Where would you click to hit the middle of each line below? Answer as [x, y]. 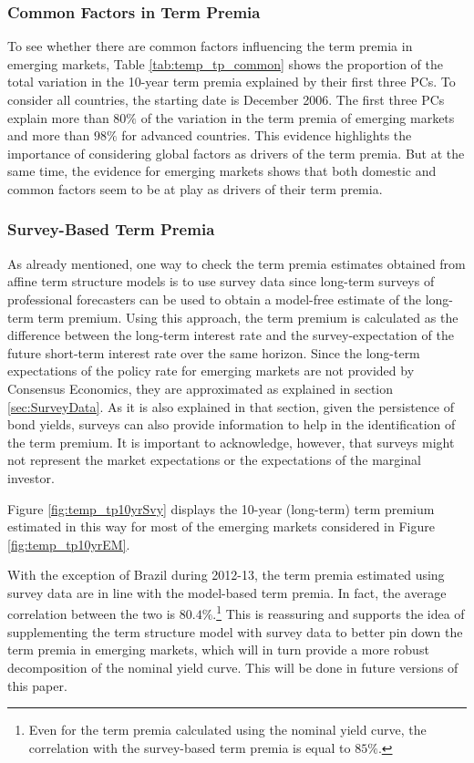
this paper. [37, 685]
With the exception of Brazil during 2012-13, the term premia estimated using [226, 575]
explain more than [58, 117]
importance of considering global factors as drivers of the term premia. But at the [236, 153]
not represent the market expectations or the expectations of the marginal [214, 460]
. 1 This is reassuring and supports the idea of [339, 613]
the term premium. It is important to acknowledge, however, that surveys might [231, 442]
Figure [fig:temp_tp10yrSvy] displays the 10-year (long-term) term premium [221, 508]
